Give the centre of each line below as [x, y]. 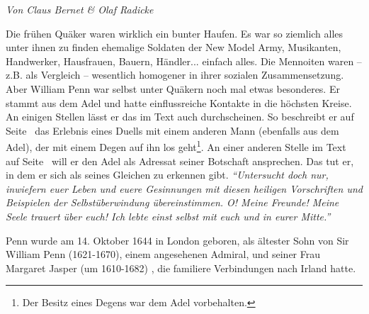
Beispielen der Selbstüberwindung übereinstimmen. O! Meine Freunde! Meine [172, 202]
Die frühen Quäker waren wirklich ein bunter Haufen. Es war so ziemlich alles [175, 33]
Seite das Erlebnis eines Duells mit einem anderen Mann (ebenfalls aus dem [172, 130]
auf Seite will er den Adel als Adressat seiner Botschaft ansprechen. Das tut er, [180, 161]
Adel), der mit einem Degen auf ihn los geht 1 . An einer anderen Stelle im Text [176, 146]
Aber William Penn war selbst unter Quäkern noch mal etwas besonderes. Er [173, 88]
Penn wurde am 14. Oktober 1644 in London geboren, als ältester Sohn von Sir [177, 240]
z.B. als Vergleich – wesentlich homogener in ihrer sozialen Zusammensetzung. [175, 75]
